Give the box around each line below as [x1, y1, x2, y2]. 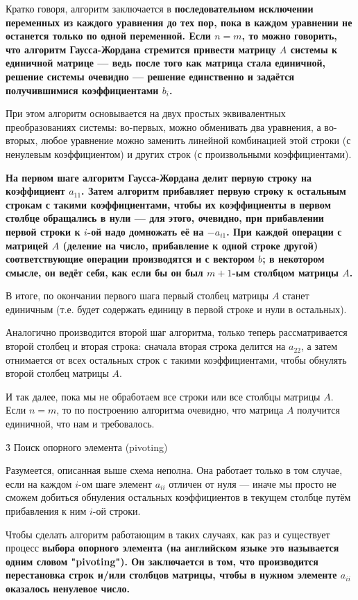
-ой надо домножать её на [87, 224, 204, 238]
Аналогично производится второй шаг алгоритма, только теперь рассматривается [6, 325, 348, 339]
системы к [290, 42, 338, 56]
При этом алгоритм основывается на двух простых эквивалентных [6, 106, 286, 121]
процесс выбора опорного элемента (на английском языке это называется [6, 540, 339, 555]
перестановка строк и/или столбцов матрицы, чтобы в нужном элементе [6, 567, 337, 582]
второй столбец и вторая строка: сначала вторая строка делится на [6, 339, 286, 353]
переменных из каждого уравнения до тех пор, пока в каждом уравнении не [6, 15, 352, 29]
